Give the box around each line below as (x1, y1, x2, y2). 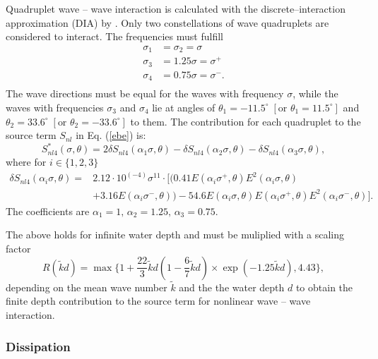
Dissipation (6, 337, 71, 355)
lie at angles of (152, 99, 215, 114)
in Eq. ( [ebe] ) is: (76, 128, 146, 142)
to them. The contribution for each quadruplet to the (130, 114, 361, 128)
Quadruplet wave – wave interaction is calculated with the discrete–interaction (6, 1, 345, 16)
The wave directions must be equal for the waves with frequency (6, 86, 284, 101)
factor (6, 241, 31, 255)
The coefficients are (6, 203, 90, 218)
